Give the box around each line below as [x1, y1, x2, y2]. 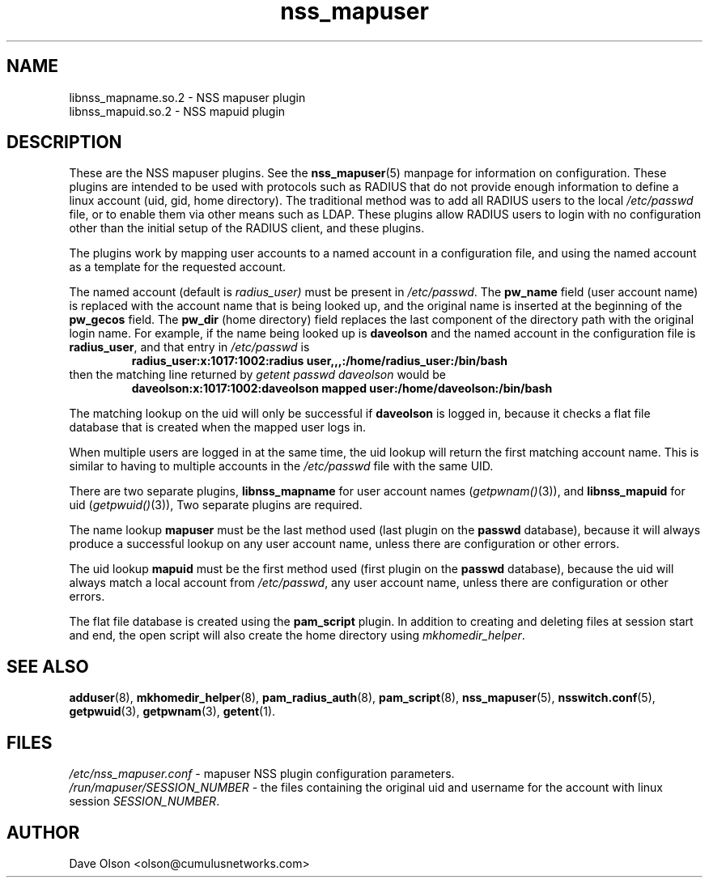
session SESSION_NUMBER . [69, 794, 220, 809]
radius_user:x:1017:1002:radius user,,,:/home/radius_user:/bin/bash [131, 354, 508, 368]
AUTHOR [6, 822, 80, 843]
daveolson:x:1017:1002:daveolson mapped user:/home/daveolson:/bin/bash [131, 381, 553, 396]
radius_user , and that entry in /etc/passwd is [69, 340, 310, 355]
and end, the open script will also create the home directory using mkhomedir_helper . [69, 628, 525, 643]
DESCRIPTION [6, 132, 122, 153]
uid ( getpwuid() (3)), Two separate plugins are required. [69, 498, 363, 512]
